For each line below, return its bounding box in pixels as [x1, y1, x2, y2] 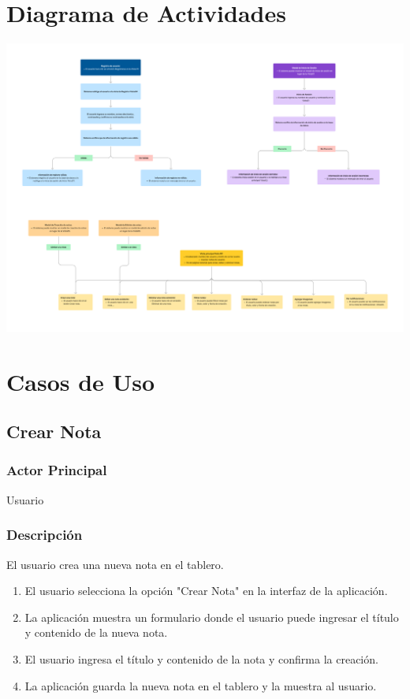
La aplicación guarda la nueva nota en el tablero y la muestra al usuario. [24, 677, 377, 693]
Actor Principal [6, 460, 107, 480]
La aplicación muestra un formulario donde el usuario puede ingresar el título [24, 608, 399, 625]
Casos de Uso [6, 365, 155, 397]
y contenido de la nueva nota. [24, 624, 168, 641]
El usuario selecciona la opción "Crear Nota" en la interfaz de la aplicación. [24, 582, 388, 599]
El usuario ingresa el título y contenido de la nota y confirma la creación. [24, 650, 378, 667]
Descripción [6, 525, 83, 545]
